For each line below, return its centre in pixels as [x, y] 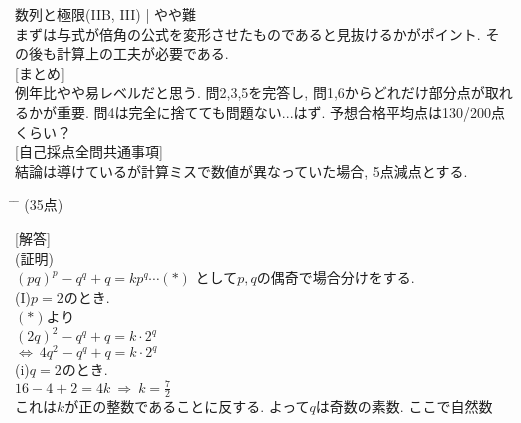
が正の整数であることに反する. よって [187, 406]
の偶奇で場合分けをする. [335, 277]
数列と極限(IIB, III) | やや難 [106, 14]
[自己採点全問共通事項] [89, 151]
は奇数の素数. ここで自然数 [404, 406]
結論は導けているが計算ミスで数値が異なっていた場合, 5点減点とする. [241, 170]
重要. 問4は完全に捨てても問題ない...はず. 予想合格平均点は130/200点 [281, 111]
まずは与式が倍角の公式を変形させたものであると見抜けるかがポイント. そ [257, 33]
